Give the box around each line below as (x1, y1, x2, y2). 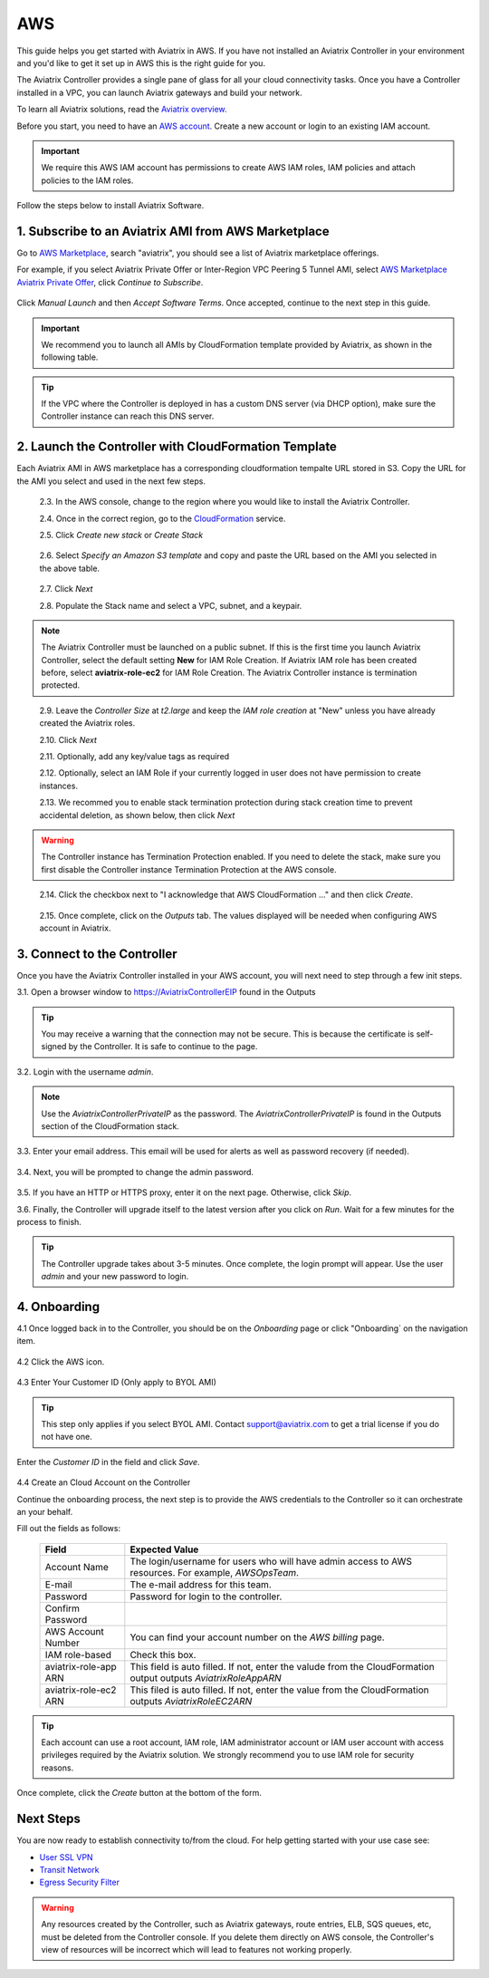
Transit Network (39, 1864, 100, 1875)
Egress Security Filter (39, 1877, 120, 1888)
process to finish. (16, 1216, 81, 1227)
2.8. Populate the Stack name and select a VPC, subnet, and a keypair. (39, 600, 302, 611)
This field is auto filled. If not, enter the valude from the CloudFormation (129, 1660, 435, 1673)
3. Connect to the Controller (16, 946, 177, 961)
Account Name (44, 1560, 109, 1573)
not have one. (41, 1432, 92, 1442)
